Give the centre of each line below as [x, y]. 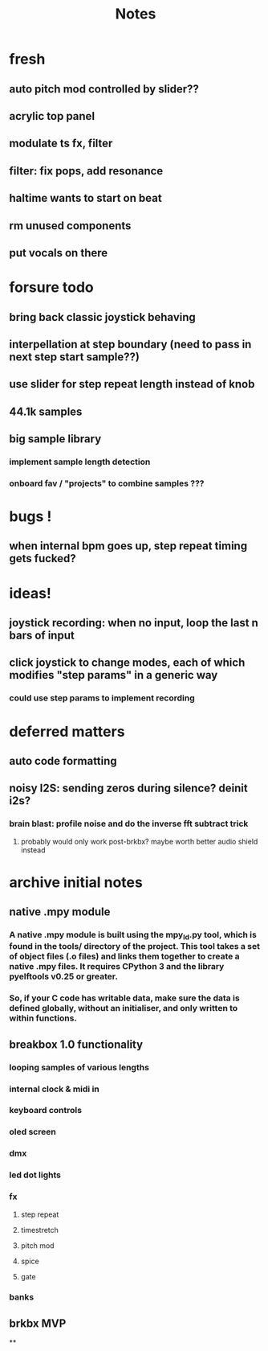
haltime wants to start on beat [86, 198]
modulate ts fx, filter [61, 144]
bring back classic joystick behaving [102, 317]
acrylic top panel [52, 116]
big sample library [55, 439]
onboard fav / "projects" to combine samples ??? [107, 483]
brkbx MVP [38, 1323]
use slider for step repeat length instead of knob [132, 384]
